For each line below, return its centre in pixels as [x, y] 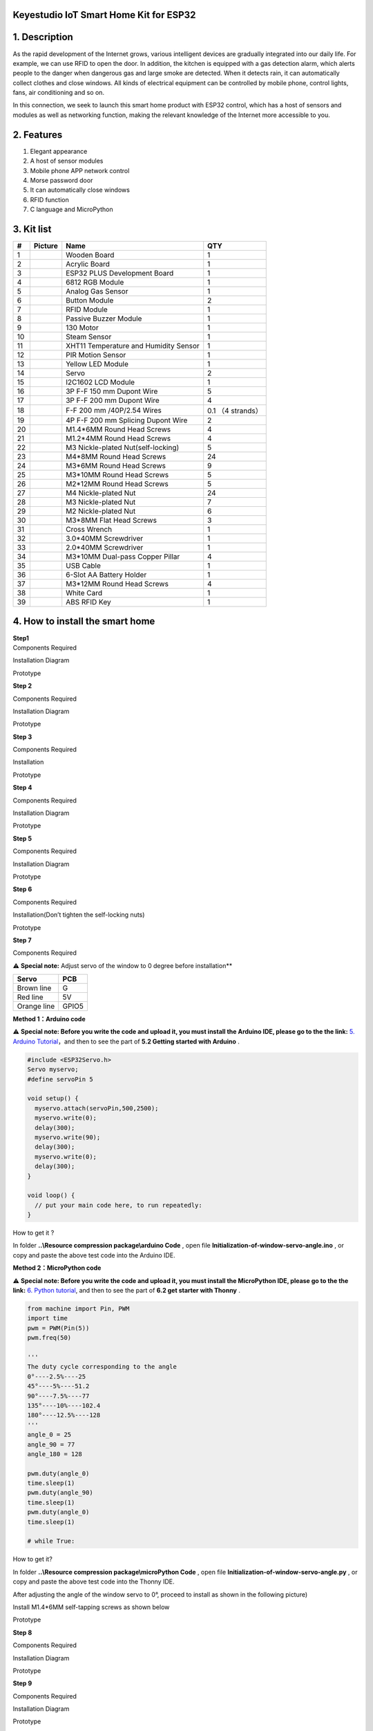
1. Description [43, 37]
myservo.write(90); [68, 1137]
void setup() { [53, 1098]
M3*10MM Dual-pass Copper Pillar [123, 557]
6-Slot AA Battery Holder [106, 575]
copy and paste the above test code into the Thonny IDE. [94, 1581]
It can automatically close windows [80, 190]
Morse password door [61, 180]
